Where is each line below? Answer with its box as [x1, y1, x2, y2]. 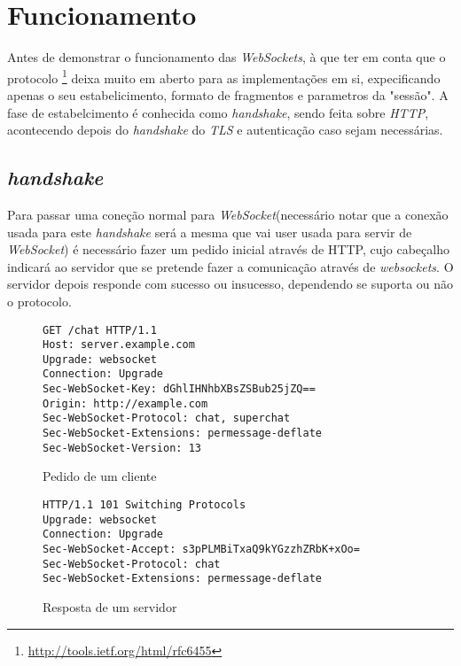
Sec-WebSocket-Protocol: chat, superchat [43, 412, 291, 425]
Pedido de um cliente [43, 467, 157, 485]
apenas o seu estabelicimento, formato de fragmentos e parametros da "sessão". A [7, 85, 449, 104]
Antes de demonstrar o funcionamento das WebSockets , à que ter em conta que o [7, 48, 446, 66]
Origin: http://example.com [43, 397, 208, 410]
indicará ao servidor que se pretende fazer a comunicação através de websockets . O [7, 257, 454, 275]
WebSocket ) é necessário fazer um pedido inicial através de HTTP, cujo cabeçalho [7, 240, 449, 259]
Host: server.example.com [43, 338, 195, 352]
